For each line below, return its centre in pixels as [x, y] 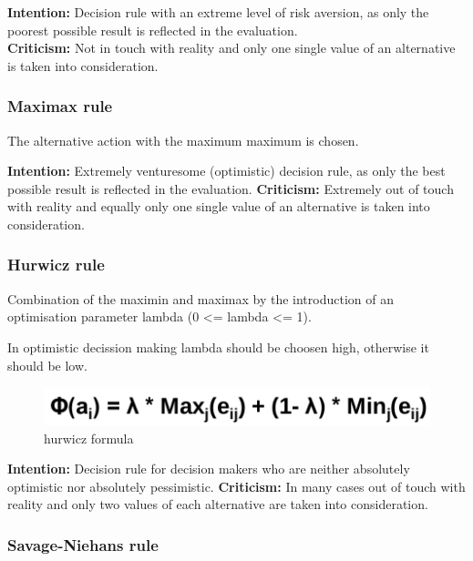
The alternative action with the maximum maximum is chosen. [183, 140]
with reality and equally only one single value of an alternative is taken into [219, 206]
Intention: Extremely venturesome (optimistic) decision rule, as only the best [226, 171]
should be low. [47, 365]
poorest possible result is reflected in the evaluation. [153, 30]
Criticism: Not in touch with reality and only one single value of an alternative [231, 48]
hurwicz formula [89, 438]
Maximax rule [60, 106]
